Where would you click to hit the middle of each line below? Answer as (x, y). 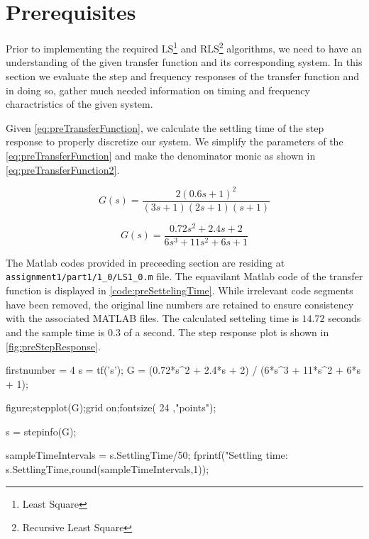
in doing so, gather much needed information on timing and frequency (158, 90)
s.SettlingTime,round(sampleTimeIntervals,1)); (108, 469)
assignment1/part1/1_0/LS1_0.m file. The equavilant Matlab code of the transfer (184, 276)
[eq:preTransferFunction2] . (63, 169)
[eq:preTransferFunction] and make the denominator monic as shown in (161, 155)
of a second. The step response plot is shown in (226, 332)
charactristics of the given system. (79, 104)
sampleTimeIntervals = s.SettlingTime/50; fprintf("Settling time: (147, 455)
